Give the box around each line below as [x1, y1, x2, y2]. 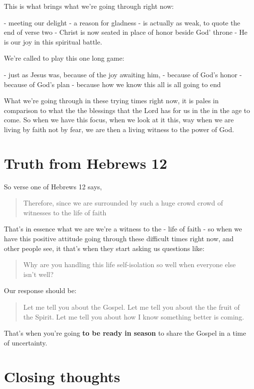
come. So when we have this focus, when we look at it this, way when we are [4, 114, 234, 125]
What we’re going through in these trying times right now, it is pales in [4, 95, 219, 106]
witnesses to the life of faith [23, 207, 107, 217]
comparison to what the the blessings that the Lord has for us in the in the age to [4, 105, 250, 115]
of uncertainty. [4, 337, 47, 347]
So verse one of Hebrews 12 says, [4, 181, 102, 191]
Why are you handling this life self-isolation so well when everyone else [23, 259, 236, 270]
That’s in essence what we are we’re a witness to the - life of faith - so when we [4, 224, 242, 234]
